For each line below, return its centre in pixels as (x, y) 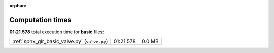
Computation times (40, 20)
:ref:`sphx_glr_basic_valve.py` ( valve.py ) (60, 41)
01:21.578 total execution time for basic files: (57, 32)
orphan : (18, 6)
